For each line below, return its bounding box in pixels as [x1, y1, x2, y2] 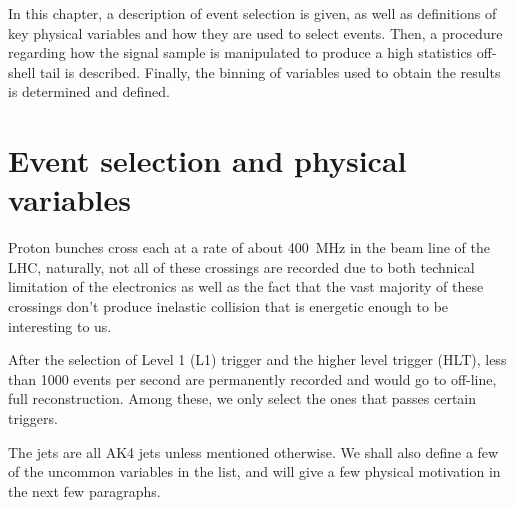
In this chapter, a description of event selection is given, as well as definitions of [8, 3, 497, 23]
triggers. [8, 408, 58, 429]
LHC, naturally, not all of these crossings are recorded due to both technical [8, 256, 475, 277]
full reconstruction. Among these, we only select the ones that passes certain [8, 388, 477, 409]
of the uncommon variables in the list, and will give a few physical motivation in [8, 461, 501, 482]
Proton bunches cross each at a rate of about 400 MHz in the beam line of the [8, 237, 490, 258]
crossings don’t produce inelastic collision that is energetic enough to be [8, 296, 449, 317]
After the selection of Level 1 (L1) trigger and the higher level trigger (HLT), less [8, 349, 507, 370]
